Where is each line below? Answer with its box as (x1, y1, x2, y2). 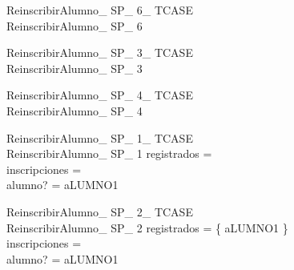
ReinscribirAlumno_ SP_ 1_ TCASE (6, 129, 193, 146)
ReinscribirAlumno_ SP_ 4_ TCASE (6, 87, 193, 103)
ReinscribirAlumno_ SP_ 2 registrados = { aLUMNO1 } (6, 219, 288, 236)
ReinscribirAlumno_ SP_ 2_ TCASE (6, 203, 193, 220)
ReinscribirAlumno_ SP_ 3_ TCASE (6, 44, 193, 61)
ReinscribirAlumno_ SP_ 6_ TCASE (6, 2, 193, 18)
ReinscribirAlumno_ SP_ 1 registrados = (6, 145, 212, 162)
